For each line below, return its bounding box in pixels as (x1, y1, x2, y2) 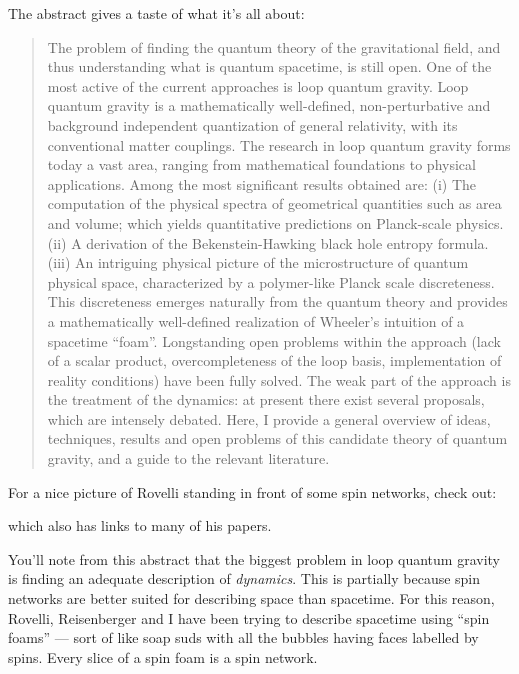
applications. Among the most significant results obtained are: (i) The (47, 173, 477, 194)
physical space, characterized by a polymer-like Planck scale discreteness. (47, 271, 495, 292)
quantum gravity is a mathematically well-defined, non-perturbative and (47, 95, 491, 116)
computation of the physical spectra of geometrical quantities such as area (47, 193, 502, 214)
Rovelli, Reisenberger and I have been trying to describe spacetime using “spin (8, 607, 490, 628)
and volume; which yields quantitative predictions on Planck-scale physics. (47, 212, 504, 233)
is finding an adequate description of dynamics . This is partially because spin (8, 568, 481, 589)
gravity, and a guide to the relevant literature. (47, 448, 330, 469)
